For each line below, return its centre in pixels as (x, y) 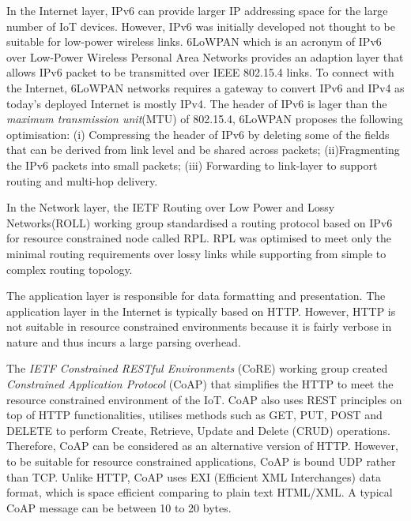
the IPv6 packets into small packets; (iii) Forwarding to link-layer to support (192, 165)
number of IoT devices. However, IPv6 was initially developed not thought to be (201, 26)
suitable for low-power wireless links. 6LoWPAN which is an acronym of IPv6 (194, 41)
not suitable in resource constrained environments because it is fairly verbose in (199, 326)
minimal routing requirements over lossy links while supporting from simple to (196, 253)
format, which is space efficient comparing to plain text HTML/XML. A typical (200, 492)
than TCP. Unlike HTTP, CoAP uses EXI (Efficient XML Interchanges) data (194, 476)
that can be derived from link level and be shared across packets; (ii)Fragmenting (203, 150)
